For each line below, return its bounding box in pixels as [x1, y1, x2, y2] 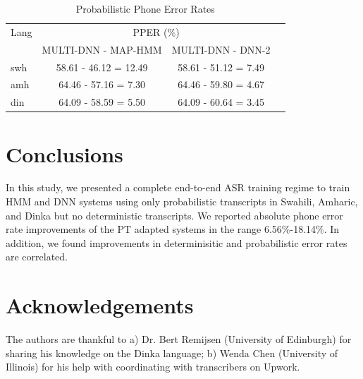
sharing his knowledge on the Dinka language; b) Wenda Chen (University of [6, 345, 338, 360]
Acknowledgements [6, 291, 194, 320]
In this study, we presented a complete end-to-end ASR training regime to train [6, 180, 350, 195]
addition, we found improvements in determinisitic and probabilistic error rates [6, 235, 347, 250]
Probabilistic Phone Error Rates [75, 1, 215, 16]
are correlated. [6, 249, 68, 264]
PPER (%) [133, 24, 180, 39]
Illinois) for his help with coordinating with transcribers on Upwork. [6, 359, 300, 374]
